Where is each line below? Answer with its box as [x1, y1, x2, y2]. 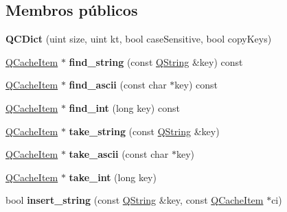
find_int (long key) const [69, 100, 180, 115]
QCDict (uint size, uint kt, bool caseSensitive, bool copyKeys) [5, 32, 272, 46]
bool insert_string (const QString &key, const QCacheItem [5, 193, 264, 207]
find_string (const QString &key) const [69, 54, 243, 69]
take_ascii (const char [69, 147, 169, 161]
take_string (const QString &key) [69, 123, 220, 138]
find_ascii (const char [69, 78, 167, 92]
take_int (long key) [69, 169, 157, 184]
